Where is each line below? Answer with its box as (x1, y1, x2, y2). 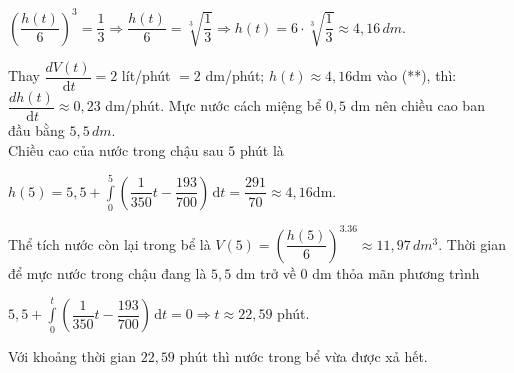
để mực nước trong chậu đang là (8, 262, 207, 283)
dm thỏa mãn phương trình (312, 262, 480, 283)
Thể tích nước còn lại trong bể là (8, 233, 211, 254)
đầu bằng (8, 119, 65, 140)
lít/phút (121, 65, 171, 86)
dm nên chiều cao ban (350, 95, 485, 116)
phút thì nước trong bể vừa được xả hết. (179, 346, 428, 367)
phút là (239, 139, 284, 160)
